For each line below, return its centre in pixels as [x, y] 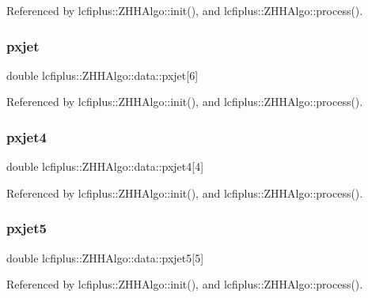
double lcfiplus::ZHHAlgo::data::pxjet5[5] [105, 257]
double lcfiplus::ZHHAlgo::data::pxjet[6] [102, 75]
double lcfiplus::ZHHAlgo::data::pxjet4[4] [105, 166]
